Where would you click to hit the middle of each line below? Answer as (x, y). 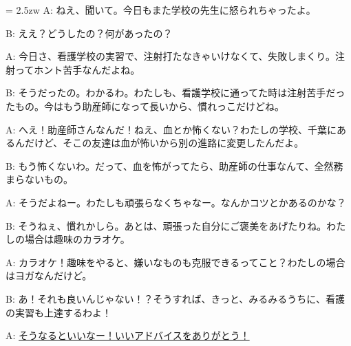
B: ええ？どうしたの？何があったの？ (89, 33)
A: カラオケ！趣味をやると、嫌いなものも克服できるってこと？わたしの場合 (175, 262)
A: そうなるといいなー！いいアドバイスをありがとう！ (128, 335)
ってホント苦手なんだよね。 (77, 69)
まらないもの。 (39, 179)
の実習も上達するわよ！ (58, 312)
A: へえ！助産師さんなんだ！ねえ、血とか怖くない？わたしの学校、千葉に (171, 129)
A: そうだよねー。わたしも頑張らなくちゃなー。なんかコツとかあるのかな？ (176, 202)
